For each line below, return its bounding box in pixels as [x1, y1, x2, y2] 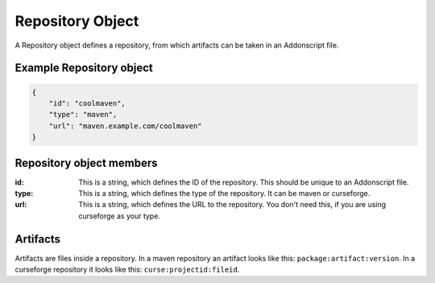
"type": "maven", [48, 110, 118, 119]
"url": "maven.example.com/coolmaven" [48, 121, 202, 131]
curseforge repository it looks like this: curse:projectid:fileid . [14, 264, 240, 274]
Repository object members [14, 156, 158, 169]
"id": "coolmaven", [48, 98, 126, 108]
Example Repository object [14, 61, 153, 75]
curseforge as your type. [78, 210, 161, 221]
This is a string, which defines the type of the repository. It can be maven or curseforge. [78, 189, 371, 198]
